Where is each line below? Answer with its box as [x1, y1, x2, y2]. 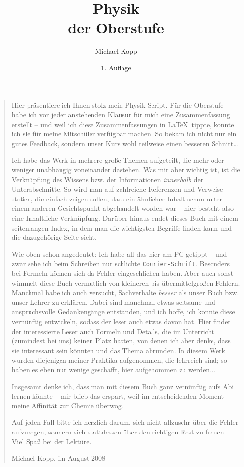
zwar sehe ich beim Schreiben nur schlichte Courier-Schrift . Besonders [11, 258, 230, 268]
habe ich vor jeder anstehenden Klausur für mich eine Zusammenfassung [11, 109, 230, 120]
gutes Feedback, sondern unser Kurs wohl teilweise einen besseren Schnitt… [11, 138, 238, 148]
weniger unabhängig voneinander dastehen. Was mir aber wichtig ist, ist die [11, 165, 240, 175]
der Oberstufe [68, 17, 164, 37]
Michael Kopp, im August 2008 [11, 453, 106, 463]
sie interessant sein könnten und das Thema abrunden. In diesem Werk [11, 345, 225, 355]
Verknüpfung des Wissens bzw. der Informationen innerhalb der [11, 174, 204, 184]
